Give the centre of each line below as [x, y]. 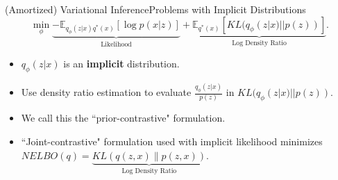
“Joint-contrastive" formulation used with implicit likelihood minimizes [172, 141]
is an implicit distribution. [121, 64]
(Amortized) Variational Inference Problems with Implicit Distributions [155, 9]
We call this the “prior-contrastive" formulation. [123, 118]
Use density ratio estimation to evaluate [106, 92]
